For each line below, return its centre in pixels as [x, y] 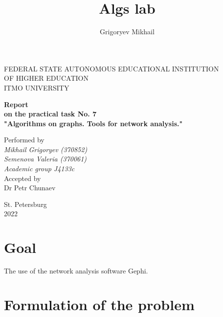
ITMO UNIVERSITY [37, 87]
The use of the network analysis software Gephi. [76, 271]
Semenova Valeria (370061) [45, 159]
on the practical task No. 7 [50, 114]
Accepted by [22, 178]
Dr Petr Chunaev [30, 188]
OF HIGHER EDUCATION [46, 78]
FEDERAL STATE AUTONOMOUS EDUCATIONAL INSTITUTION [111, 68]
